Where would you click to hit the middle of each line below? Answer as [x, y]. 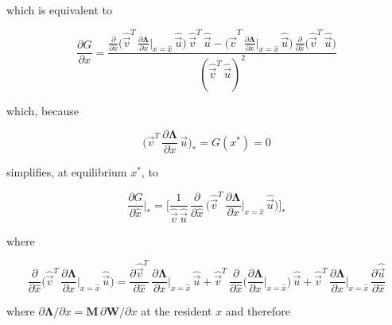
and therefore [258, 311]
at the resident [177, 311]
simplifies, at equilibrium [67, 172]
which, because [43, 110]
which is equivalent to [60, 10]
